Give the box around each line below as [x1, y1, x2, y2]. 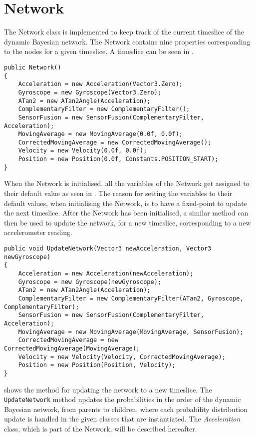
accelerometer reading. [4, 227, 72, 237]
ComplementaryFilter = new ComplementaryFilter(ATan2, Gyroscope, [18, 294, 244, 302]
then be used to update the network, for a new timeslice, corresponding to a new [4, 217, 251, 227]
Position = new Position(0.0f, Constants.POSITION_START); [18, 155, 219, 163]
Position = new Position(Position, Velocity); [18, 361, 176, 369]
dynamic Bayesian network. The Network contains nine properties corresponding [4, 36, 251, 46]
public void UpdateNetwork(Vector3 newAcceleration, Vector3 [4, 245, 212, 252]
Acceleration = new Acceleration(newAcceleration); [18, 269, 194, 277]
